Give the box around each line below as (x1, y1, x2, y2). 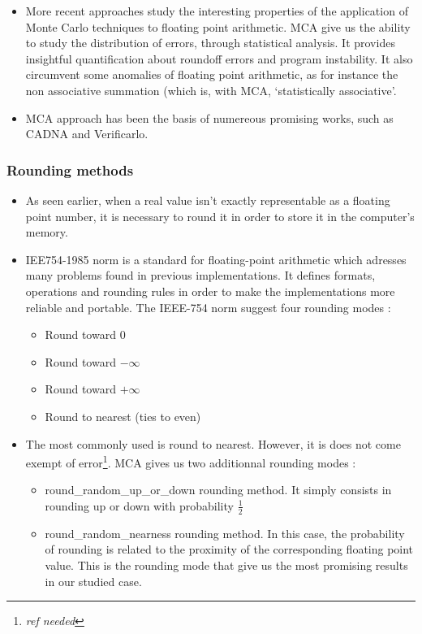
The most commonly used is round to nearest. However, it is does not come (25, 435, 401, 452)
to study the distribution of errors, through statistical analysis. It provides (25, 34, 395, 51)
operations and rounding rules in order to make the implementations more (25, 282, 395, 299)
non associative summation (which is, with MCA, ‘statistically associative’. (25, 81, 397, 98)
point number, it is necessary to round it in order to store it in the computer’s (25, 207, 415, 224)
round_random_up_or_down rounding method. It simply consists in (45, 481, 392, 498)
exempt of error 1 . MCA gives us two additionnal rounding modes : (25, 452, 356, 471)
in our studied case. (45, 572, 142, 589)
